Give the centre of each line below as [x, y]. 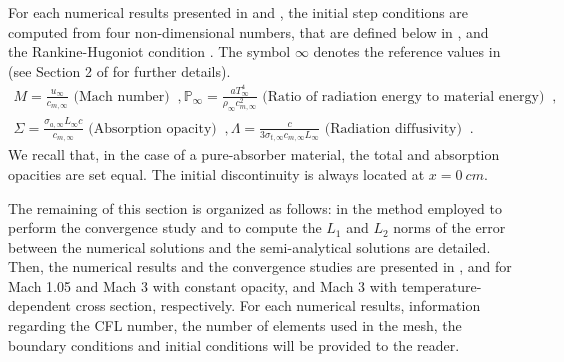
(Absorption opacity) [152, 128]
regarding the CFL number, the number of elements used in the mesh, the [235, 325]
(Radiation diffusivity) [393, 128]
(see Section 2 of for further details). [119, 70]
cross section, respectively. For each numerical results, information [278, 305]
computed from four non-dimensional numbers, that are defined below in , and [248, 31]
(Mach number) [121, 96]
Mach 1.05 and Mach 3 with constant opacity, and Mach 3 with [202, 285]
